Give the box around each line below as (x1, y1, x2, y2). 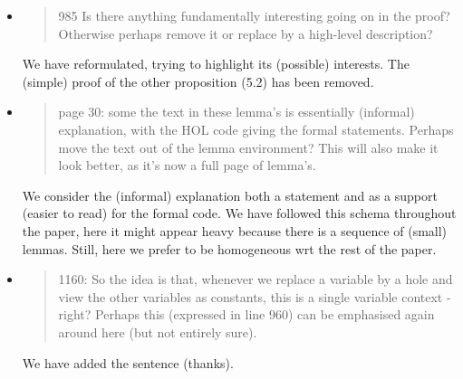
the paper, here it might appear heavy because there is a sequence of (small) (22, 221, 448, 240)
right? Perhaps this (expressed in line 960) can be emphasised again (58, 305, 435, 324)
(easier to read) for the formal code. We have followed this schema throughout (22, 204, 457, 223)
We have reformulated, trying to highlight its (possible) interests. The (22, 54, 410, 73)
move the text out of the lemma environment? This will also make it (58, 137, 439, 156)
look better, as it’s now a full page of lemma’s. (58, 156, 316, 175)
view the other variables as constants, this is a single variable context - (58, 287, 451, 306)
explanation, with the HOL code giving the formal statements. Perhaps (58, 119, 454, 138)
